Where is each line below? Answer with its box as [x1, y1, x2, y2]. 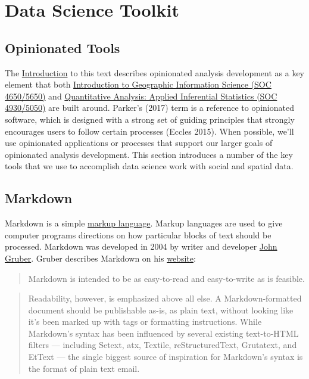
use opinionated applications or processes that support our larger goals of [5, 136, 273, 149]
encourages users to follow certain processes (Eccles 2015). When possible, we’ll [5, 125, 294, 137]
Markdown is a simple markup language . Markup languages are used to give [5, 217, 283, 229]
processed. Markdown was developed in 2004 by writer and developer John [5, 240, 277, 253]
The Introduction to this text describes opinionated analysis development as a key [5, 66, 304, 79]
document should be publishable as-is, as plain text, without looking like [28, 303, 294, 316]
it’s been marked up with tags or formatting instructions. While [28, 315, 262, 328]
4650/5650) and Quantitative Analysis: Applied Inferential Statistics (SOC [5, 89, 277, 102]
